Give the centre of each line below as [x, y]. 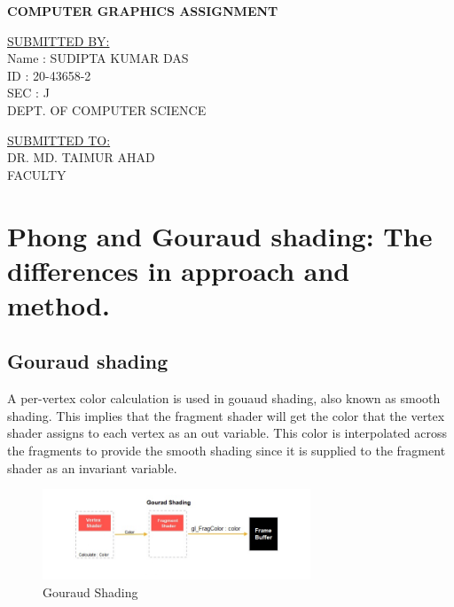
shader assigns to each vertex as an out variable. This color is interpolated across [227, 433]
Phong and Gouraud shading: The [220, 235]
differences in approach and [179, 270]
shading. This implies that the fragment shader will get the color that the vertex [226, 415]
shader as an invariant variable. [92, 467]
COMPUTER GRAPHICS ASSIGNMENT [143, 11]
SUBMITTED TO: [59, 140]
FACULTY [37, 174]
